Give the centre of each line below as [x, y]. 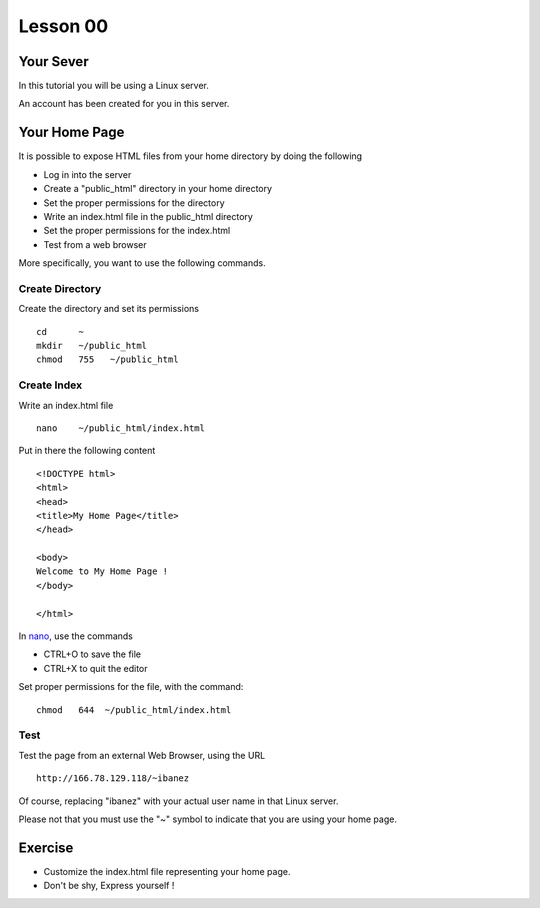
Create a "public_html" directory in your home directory [158, 189]
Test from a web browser [95, 244]
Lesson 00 [63, 26]
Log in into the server [87, 174]
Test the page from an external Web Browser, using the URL [142, 755]
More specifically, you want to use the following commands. [142, 263]
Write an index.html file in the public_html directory [148, 216]
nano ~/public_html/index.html [120, 428]
